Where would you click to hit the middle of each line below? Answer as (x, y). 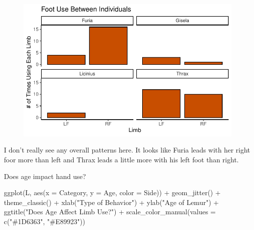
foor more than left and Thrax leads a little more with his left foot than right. (121, 159)
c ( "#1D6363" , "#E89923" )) (45, 221)
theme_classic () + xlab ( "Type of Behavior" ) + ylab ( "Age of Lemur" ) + (112, 202)
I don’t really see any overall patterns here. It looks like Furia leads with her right (127, 150)
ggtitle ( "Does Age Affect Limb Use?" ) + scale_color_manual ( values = (110, 212)
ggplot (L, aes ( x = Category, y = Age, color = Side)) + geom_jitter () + (112, 192)
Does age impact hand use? (45, 176)
